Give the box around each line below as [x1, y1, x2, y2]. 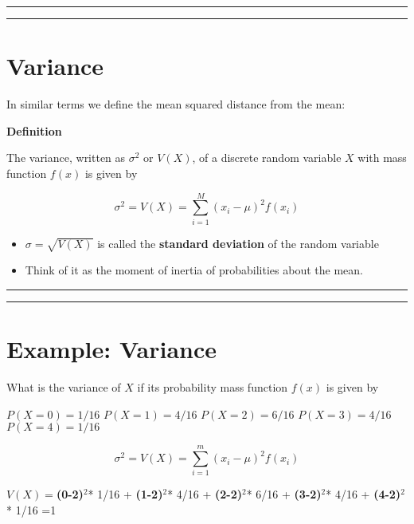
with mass [357, 149, 407, 166]
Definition [6, 122, 62, 139]
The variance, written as [6, 149, 126, 166]
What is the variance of [6, 379, 121, 396]
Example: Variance [6, 333, 217, 365]
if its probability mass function [137, 379, 288, 396]
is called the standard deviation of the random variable [97, 234, 379, 251]
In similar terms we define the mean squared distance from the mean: [6, 96, 346, 112]
